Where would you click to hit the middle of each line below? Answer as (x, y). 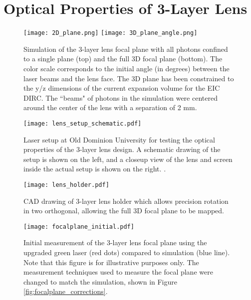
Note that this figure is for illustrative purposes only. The (111, 262)
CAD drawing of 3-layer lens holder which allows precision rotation (126, 201)
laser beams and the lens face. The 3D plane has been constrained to (129, 78)
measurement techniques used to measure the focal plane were (118, 272)
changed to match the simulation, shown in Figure (100, 281)
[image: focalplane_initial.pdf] (79, 226)
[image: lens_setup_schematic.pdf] (83, 123)
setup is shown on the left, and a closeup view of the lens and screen (128, 159)
